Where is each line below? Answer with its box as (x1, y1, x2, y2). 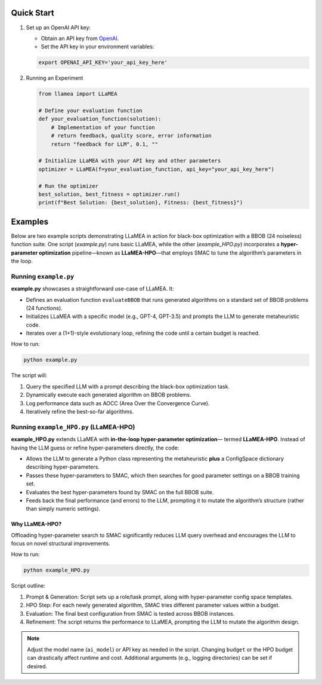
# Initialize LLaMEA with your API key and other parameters (38, 157, 221, 164)
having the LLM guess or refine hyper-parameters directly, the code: (11, 444, 179, 451)
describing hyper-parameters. (26, 463, 100, 470)
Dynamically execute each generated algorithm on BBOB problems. (26, 392, 192, 399)
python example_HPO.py (23, 567, 90, 574)
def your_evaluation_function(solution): (38, 115, 162, 123)
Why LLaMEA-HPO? (11, 521, 62, 528)
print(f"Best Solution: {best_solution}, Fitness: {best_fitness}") (38, 199, 243, 206)
